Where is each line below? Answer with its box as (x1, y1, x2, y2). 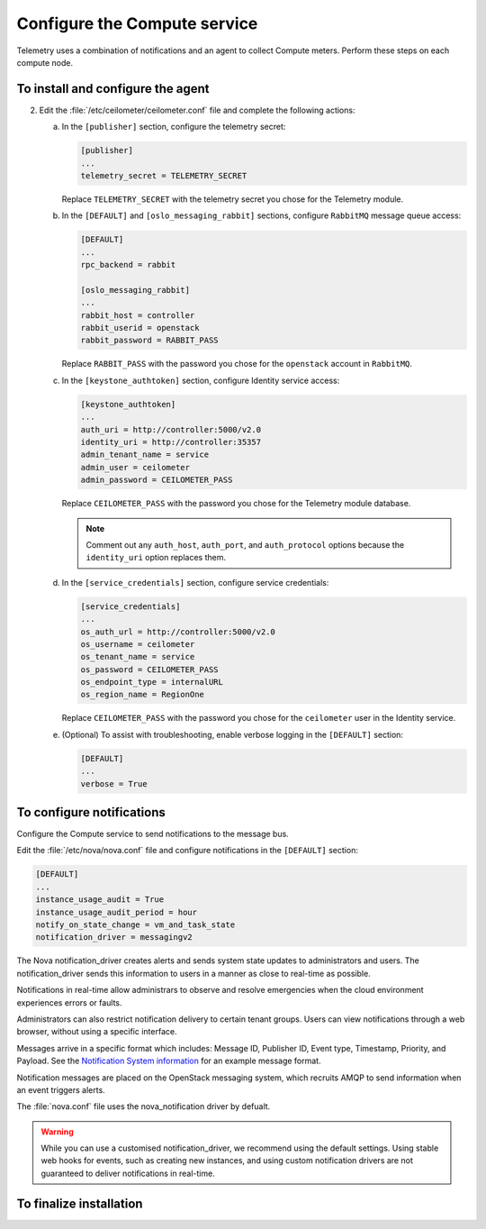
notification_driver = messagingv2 (35, 933, 193, 942)
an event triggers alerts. (16, 1084, 105, 1095)
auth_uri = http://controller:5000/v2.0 (80, 424, 261, 434)
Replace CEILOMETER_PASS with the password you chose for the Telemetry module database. (61, 498, 411, 509)
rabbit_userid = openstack (80, 323, 200, 333)
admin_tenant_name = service (80, 450, 210, 460)
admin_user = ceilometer (80, 462, 191, 472)
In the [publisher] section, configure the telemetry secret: (61, 122, 286, 132)
